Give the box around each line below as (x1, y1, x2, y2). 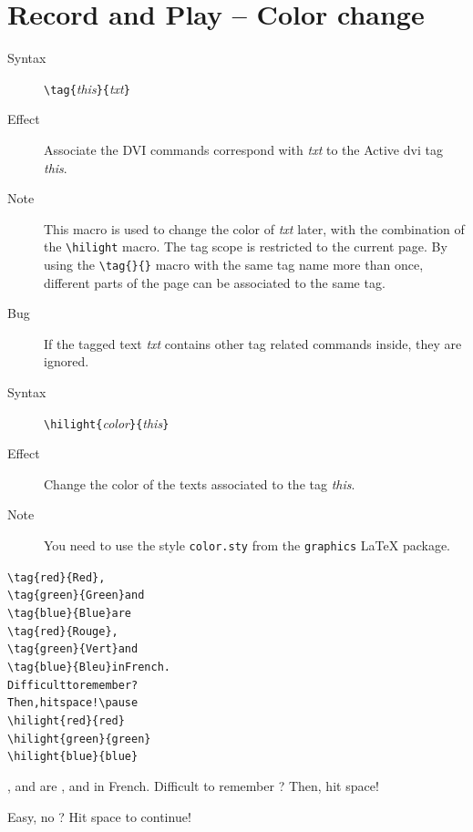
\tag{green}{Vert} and (7, 642, 139, 656)
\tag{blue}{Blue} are (7, 607, 132, 621)
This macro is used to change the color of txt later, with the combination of (44, 219, 465, 238)
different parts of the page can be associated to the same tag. (44, 272, 386, 292)
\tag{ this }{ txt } (44, 78, 130, 98)
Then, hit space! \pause (7, 696, 139, 710)
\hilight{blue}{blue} (7, 750, 139, 764)
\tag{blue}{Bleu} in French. (7, 661, 170, 673)
